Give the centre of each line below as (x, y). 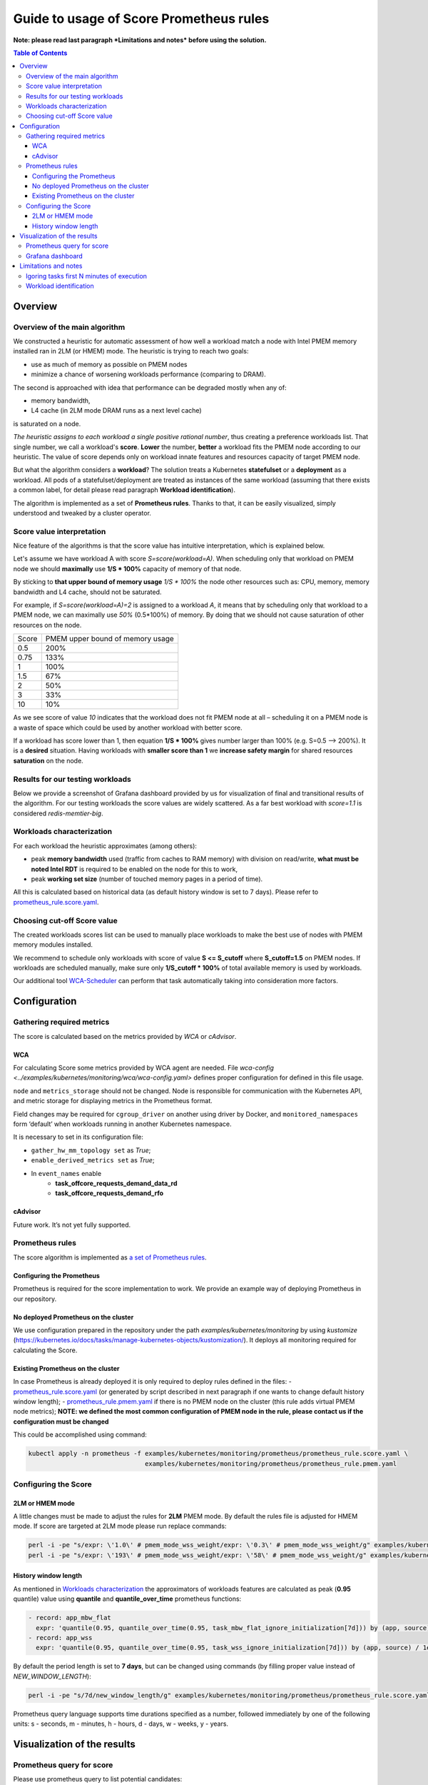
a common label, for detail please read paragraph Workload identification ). (124, 490)
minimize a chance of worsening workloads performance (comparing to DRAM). (149, 374)
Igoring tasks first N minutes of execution (87, 276)
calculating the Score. (45, 1350)
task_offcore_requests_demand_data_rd (116, 1183)
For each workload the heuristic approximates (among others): (105, 845)
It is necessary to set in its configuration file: (78, 1137)
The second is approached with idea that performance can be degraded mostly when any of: (150, 387)
